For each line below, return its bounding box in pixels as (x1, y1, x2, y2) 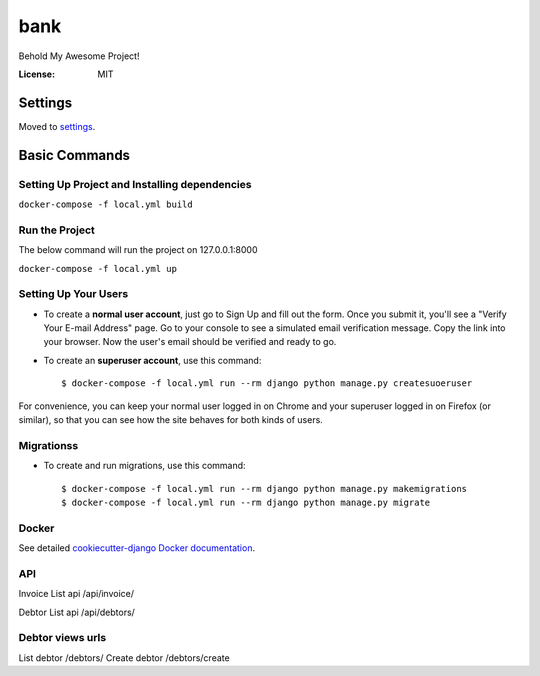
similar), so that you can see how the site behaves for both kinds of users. (18, 414, 324, 426)
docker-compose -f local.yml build (18, 199, 194, 210)
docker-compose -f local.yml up (18, 263, 177, 274)
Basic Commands (18, 146, 130, 164)
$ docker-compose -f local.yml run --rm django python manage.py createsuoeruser (61, 378, 473, 389)
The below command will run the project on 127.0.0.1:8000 (18, 244, 259, 256)
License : (18, 68, 55, 80)
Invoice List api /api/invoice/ (18, 588, 135, 600)
